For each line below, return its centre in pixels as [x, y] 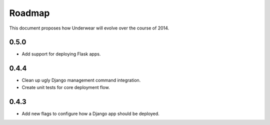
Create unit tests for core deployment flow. [66, 87]
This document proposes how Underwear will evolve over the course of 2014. [89, 28]
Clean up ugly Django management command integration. [81, 80]
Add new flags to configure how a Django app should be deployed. [90, 113]
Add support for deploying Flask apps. [61, 54]
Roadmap [29, 13]
